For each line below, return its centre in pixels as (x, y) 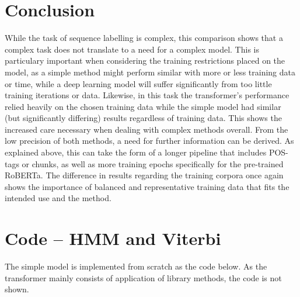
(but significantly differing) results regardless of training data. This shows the (143, 118)
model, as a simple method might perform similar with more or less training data (150, 72)
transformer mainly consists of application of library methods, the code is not (143, 277)
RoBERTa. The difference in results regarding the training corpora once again (144, 175)
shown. (17, 289)
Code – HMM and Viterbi (113, 238)
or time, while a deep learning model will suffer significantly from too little (138, 83)
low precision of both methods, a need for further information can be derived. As (149, 141)
